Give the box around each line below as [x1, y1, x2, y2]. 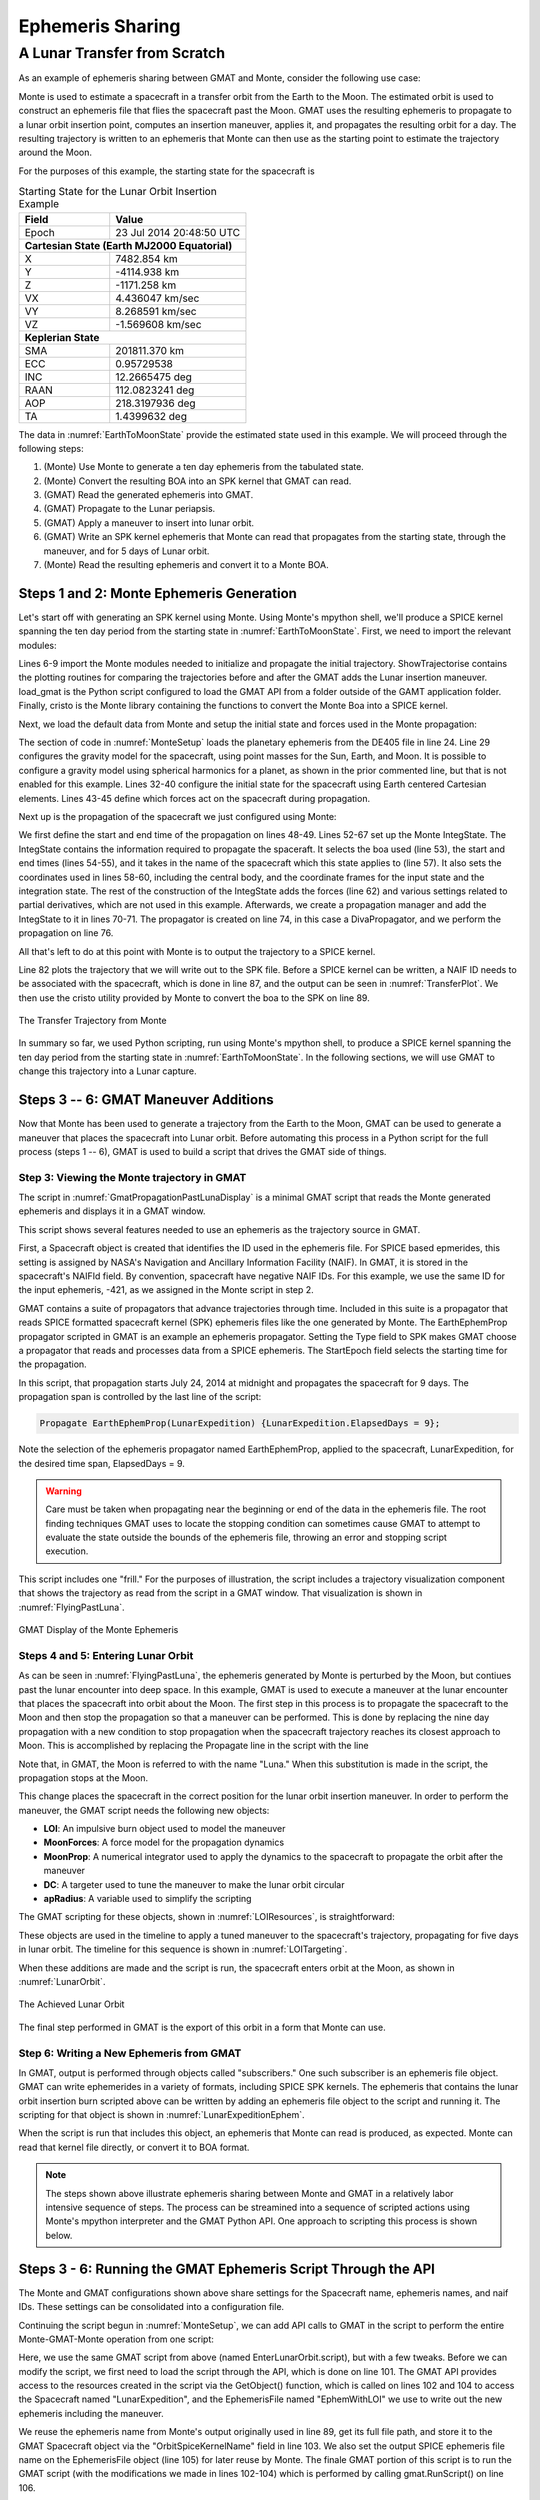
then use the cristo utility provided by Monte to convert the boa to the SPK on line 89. [18, 991, 370, 1004]
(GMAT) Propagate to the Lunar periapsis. [43, 503, 216, 515]
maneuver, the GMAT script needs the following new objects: [18, 1804, 270, 1816]
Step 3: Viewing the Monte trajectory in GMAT [18, 1170, 247, 1184]
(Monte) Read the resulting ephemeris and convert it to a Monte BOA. [43, 559, 329, 571]
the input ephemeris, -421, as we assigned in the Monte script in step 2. [18, 1284, 314, 1296]
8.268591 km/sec [115, 304, 197, 318]
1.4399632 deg [115, 409, 187, 423]
